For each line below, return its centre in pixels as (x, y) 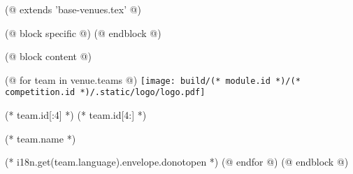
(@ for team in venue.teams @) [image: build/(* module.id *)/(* (153, 79)
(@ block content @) (49, 56)
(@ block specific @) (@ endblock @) (83, 32)
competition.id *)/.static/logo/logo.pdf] (105, 93)
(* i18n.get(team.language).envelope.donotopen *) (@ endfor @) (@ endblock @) (177, 162)
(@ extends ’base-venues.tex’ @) (73, 9)
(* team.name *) (41, 138)
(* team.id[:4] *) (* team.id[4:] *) (76, 115)
